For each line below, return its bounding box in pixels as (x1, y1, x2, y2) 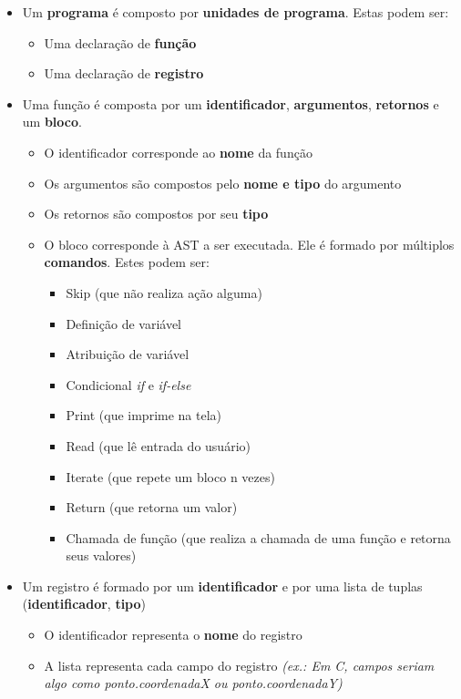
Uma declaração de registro (44, 64, 204, 83)
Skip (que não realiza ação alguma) (66, 283, 262, 302)
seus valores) (66, 546, 137, 565)
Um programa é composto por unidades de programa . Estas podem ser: (22, 3, 449, 21)
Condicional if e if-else (66, 375, 191, 394)
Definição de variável (66, 314, 182, 333)
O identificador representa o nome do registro (44, 625, 302, 644)
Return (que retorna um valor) (66, 498, 238, 517)
